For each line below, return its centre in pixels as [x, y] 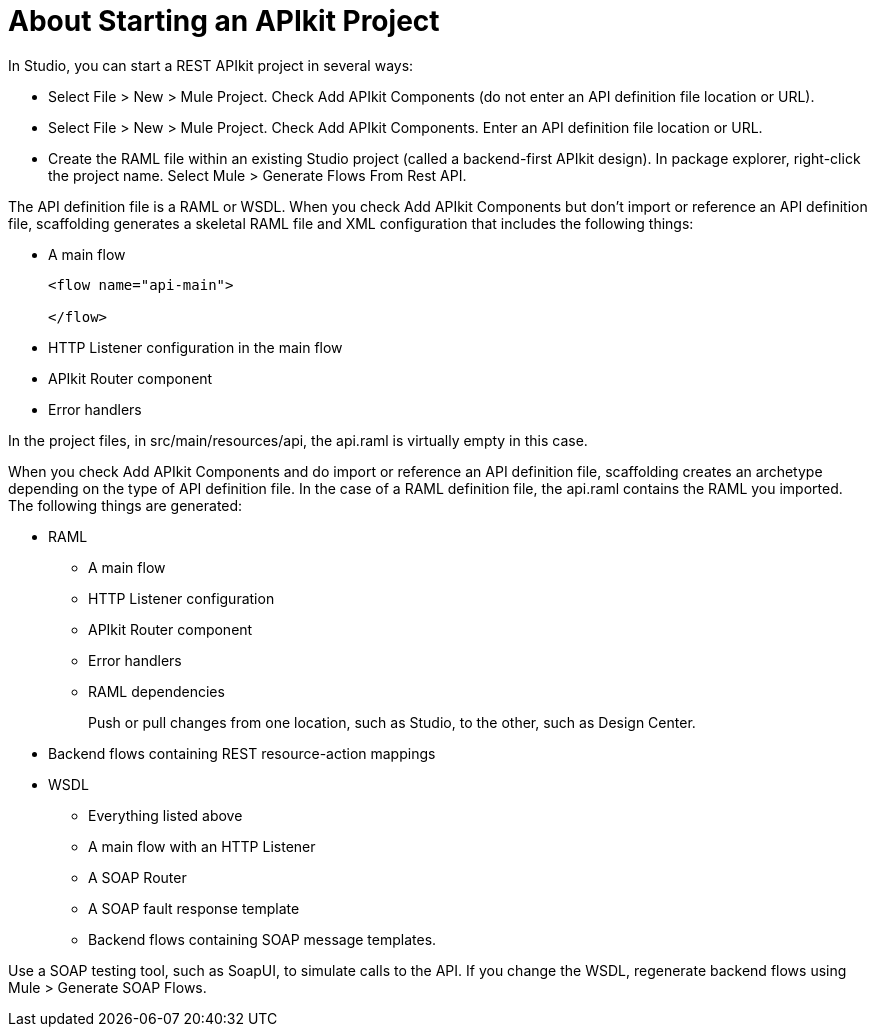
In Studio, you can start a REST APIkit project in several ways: [211, 65]
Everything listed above [165, 815]
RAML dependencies [156, 691]
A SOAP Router [137, 877]
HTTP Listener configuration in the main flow [195, 347]
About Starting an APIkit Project [224, 21]
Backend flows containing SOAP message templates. [262, 939]
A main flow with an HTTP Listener [202, 846]
